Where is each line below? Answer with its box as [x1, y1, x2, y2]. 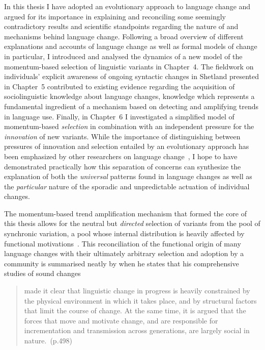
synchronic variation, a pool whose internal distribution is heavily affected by [4, 228, 245, 239]
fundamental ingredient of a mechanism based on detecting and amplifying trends [4, 101, 259, 111]
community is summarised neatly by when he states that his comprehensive [4, 258, 239, 268]
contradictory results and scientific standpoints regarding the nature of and [4, 21, 239, 32]
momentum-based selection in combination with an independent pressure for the [4, 121, 254, 132]
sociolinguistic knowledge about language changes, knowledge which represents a [4, 91, 255, 102]
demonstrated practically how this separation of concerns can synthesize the [4, 161, 241, 171]
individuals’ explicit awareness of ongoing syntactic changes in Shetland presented [4, 71, 259, 82]
